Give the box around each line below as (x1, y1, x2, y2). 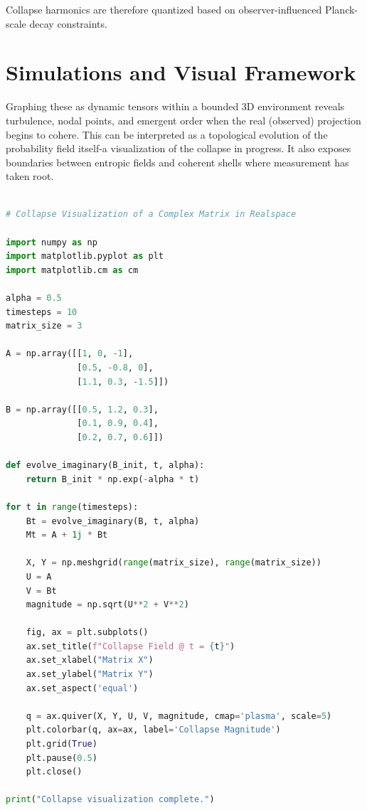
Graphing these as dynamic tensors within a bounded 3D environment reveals (6, 99, 345, 114)
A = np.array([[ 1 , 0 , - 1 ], (6, 348, 134, 359)
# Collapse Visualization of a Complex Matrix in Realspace (6, 209, 297, 220)
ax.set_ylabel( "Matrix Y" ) (26, 669, 154, 680)
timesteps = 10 (6, 307, 78, 317)
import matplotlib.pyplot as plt (6, 251, 164, 262)
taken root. (6, 169, 54, 183)
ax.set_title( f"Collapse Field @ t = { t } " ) (26, 641, 235, 651)
